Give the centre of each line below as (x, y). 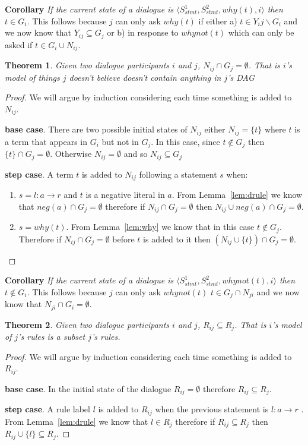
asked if (19, 44)
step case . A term (39, 174)
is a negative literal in (125, 194)
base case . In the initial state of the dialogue (88, 388)
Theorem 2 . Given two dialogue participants (87, 324)
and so (136, 154)
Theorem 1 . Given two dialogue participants (87, 65)
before (123, 239)
